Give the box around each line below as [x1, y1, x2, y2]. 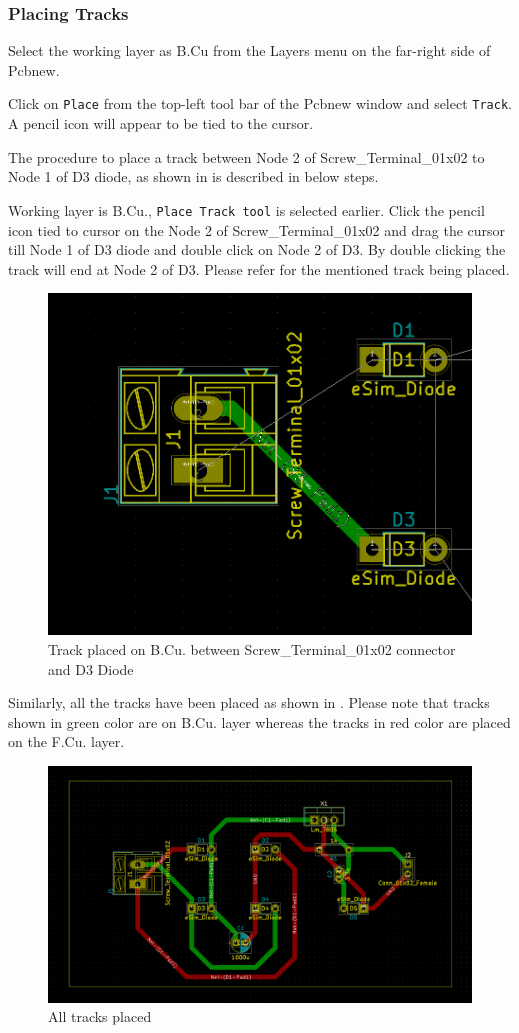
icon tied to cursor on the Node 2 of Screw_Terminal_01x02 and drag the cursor [8, 219, 506, 240]
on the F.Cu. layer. [8, 731, 125, 752]
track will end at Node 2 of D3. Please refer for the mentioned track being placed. [8, 258, 510, 279]
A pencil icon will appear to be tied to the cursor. [8, 113, 314, 134]
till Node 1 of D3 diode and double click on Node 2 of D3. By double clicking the [8, 239, 506, 260]
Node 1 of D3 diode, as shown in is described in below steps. [8, 166, 379, 187]
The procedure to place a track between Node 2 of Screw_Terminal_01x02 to [8, 146, 485, 167]
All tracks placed [48, 1006, 152, 1027]
